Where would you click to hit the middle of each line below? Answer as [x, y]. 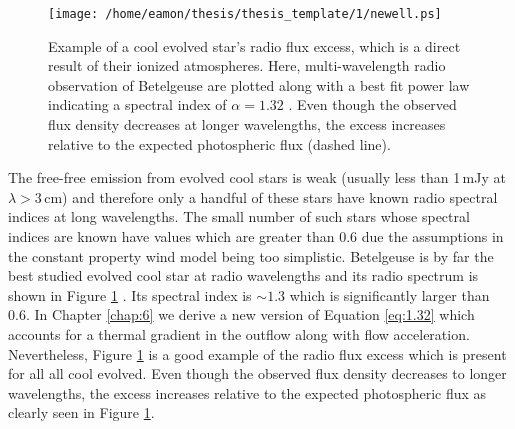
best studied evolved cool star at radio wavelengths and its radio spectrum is [243, 275]
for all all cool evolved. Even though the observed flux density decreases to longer [257, 373]
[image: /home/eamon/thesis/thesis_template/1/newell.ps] [245, 14]
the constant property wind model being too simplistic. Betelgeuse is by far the [251, 255]
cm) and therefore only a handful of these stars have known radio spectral [271, 196]
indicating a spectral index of [137, 104]
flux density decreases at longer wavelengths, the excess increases [247, 124]
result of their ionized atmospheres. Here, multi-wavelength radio [247, 65]
